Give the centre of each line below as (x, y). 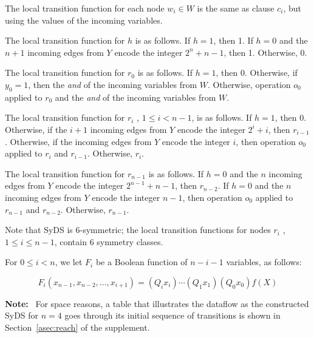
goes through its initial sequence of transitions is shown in (172, 315)
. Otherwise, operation (249, 84)
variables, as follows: (264, 262)
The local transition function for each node (85, 8)
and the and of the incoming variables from (135, 97)
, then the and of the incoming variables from (113, 84)
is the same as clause (236, 8)
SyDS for (22, 315)
